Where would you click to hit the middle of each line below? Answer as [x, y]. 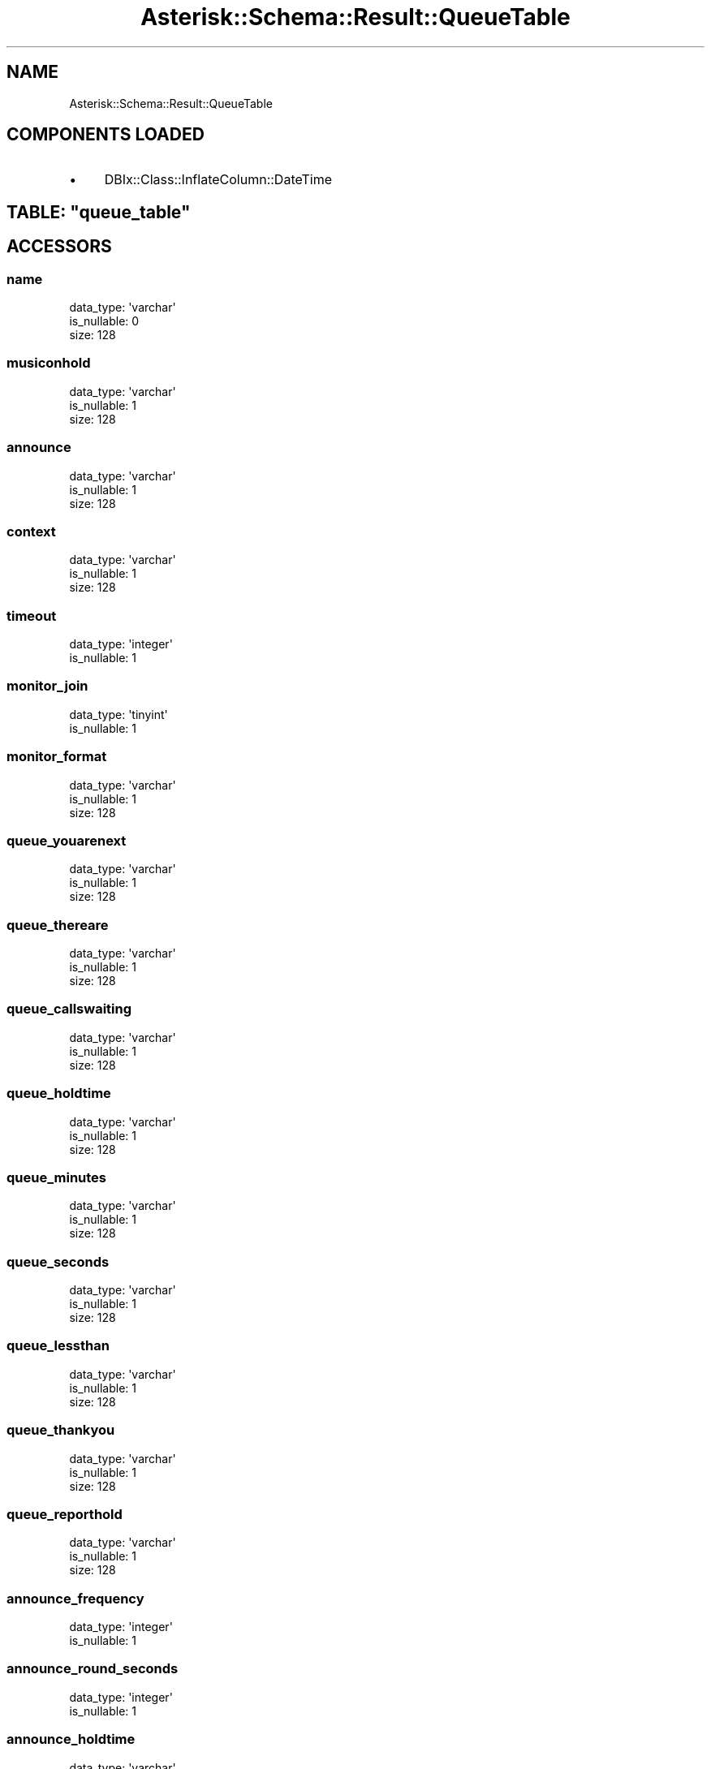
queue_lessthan [58, 1346]
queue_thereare [58, 925]
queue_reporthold [65, 1514]
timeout [32, 615]
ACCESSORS [59, 247]
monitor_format [57, 757]
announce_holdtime [71, 1739]
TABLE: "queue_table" [99, 212]
